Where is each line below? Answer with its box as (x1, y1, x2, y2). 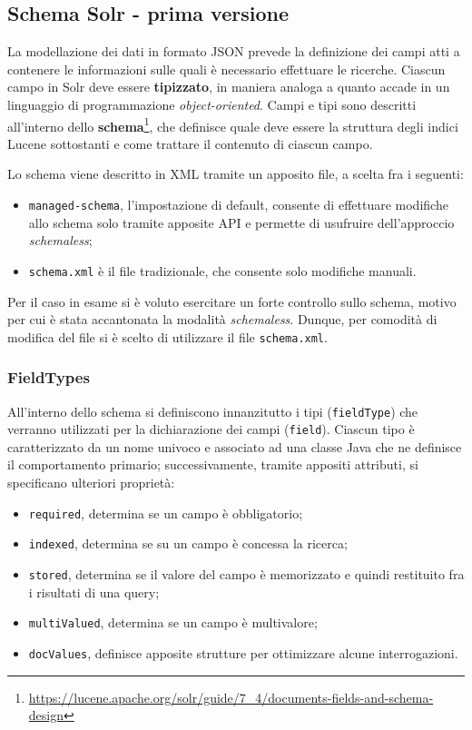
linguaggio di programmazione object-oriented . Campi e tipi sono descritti (7, 94, 417, 113)
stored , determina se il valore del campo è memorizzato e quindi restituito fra (28, 564, 465, 583)
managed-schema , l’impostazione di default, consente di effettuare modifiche (28, 195, 448, 214)
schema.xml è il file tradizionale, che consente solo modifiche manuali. (28, 261, 417, 280)
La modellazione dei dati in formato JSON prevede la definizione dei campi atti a (7, 42, 460, 61)
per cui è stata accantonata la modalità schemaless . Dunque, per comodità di (7, 310, 438, 329)
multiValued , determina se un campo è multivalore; (28, 613, 318, 632)
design (28, 705, 64, 725)
